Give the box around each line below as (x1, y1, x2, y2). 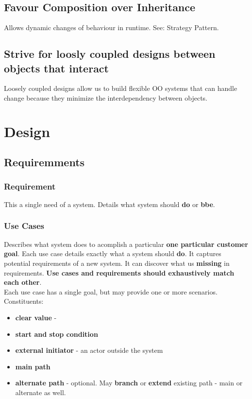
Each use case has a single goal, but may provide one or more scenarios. (4, 286, 218, 296)
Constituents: (4, 296, 44, 306)
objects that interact (4, 60, 109, 75)
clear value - (15, 312, 57, 322)
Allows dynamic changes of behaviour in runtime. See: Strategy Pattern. (4, 22, 219, 33)
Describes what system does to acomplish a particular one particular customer (4, 239, 248, 249)
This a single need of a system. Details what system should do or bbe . (4, 199, 215, 209)
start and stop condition (15, 329, 98, 339)
